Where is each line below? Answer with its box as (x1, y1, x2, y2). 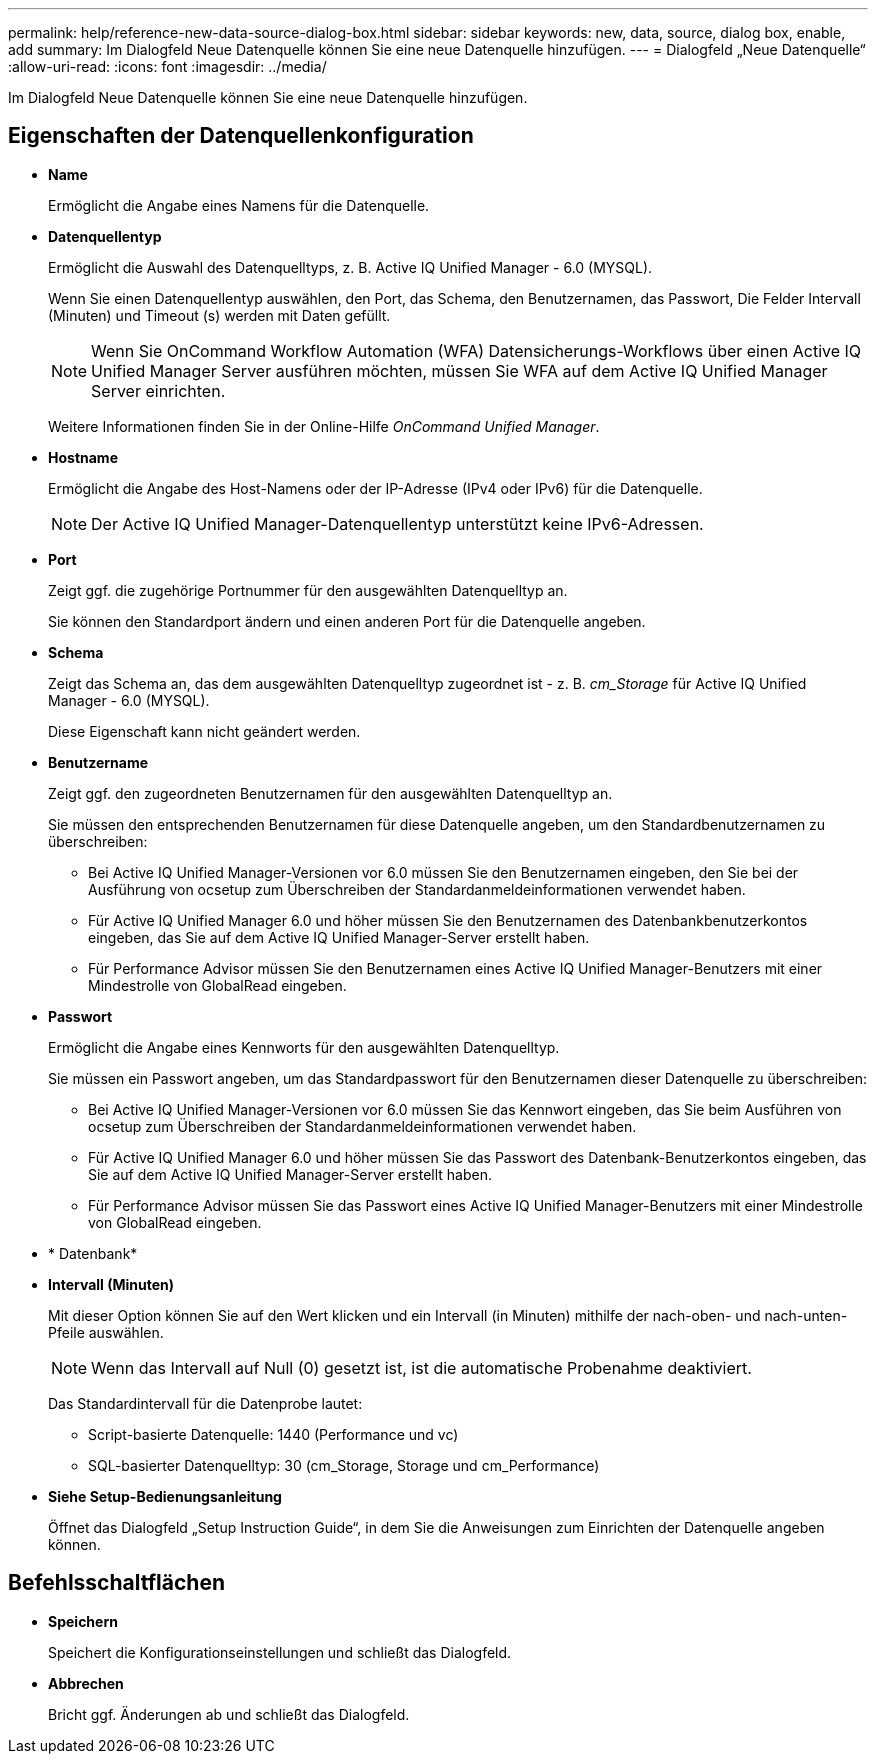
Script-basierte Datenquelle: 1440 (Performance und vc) (88, 1425, 459, 1443)
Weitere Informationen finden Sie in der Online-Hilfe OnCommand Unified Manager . (48, 417, 600, 435)
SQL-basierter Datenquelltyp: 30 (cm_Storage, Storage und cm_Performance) (88, 1456, 600, 1474)
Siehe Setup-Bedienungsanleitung (48, 1487, 282, 1505)
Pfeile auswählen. (48, 1323, 164, 1341)
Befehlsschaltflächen (8, 1570, 225, 1596)
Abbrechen (48, 1674, 124, 1692)
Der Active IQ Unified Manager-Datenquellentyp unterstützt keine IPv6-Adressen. (91, 513, 704, 534)
